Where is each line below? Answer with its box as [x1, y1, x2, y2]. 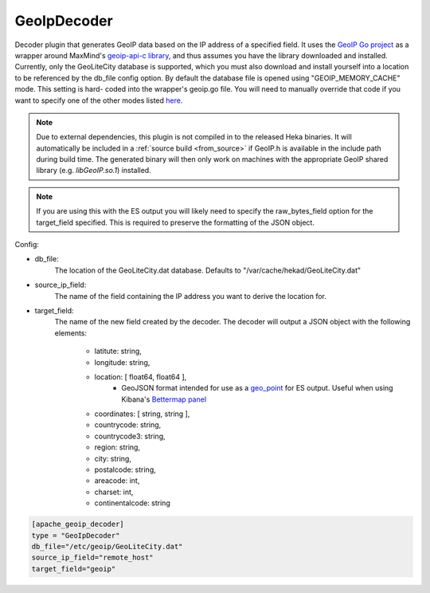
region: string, [94, 442, 141, 452]
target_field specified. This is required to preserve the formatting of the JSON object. [36, 218, 315, 227]
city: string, [94, 454, 131, 463]
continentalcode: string [94, 498, 170, 508]
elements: [54, 328, 88, 338]
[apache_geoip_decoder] [31, 520, 125, 529]
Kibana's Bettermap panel [121, 395, 207, 404]
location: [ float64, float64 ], [94, 371, 187, 382]
